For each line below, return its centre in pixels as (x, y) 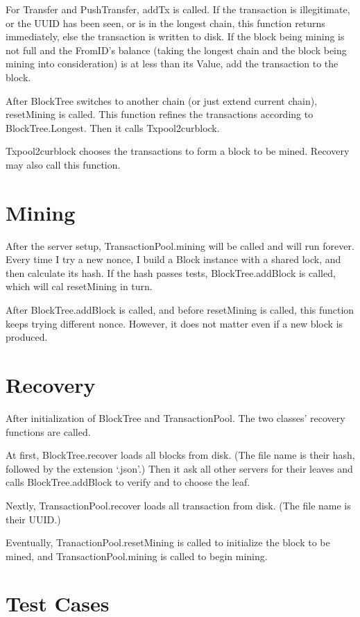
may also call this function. (63, 164)
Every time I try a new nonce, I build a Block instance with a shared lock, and (173, 259)
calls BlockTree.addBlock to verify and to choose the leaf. (128, 482)
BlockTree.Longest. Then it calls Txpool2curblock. (113, 127)
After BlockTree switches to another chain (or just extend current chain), (162, 100)
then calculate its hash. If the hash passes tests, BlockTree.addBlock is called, (171, 272)
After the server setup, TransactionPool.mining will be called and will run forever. (180, 245)
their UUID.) (33, 519)
